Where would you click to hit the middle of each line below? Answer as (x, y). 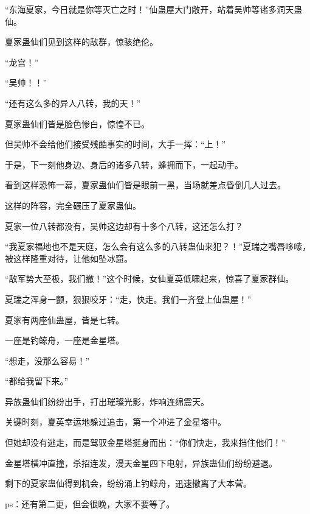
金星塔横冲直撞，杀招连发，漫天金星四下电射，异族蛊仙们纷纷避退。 (141, 463)
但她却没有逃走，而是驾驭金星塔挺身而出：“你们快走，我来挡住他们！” (145, 442)
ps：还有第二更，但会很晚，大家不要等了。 (90, 503)
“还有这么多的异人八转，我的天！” (73, 103)
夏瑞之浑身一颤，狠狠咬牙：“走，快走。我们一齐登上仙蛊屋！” (128, 299)
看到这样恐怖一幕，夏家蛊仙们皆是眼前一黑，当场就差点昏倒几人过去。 (145, 185)
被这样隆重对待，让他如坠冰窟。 (69, 258)
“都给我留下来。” (37, 381)
